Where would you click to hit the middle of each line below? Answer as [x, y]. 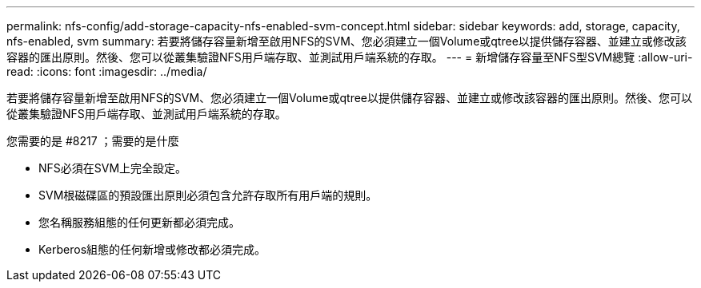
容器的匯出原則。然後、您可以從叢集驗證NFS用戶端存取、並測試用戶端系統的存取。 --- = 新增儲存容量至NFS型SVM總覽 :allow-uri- [350, 57]
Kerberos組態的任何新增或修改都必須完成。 [152, 249]
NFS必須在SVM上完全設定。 [113, 168]
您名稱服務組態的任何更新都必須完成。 [139, 222]
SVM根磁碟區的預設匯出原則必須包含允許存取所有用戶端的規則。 [208, 195]
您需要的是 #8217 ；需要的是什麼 [93, 141]
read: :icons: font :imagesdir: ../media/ [107, 71]
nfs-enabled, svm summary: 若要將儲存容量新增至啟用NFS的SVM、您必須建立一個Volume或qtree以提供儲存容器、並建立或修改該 [346, 41]
